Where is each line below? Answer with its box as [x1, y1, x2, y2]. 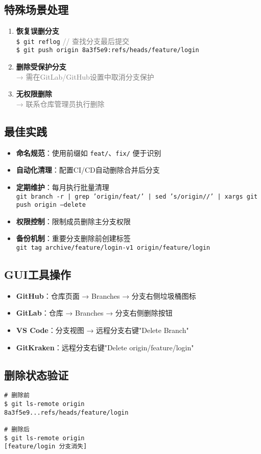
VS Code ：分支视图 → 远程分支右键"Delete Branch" [16, 325, 189, 336]
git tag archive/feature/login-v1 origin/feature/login [16, 244, 210, 252]
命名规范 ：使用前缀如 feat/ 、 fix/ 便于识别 [16, 147, 161, 158]
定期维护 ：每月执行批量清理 [16, 181, 109, 192]
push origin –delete [16, 201, 86, 209]
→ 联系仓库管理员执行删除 [16, 98, 105, 109]
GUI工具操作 [4, 267, 71, 282]
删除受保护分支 [16, 61, 66, 72]
